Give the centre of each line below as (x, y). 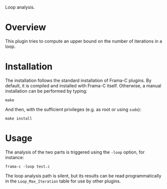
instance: (15, 157)
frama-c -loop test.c (28, 167)
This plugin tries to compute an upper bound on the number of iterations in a (84, 41)
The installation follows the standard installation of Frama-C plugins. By (79, 80)
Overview (26, 27)
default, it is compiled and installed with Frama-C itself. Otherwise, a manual (83, 86)
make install (19, 118)
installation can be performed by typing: (46, 91)
